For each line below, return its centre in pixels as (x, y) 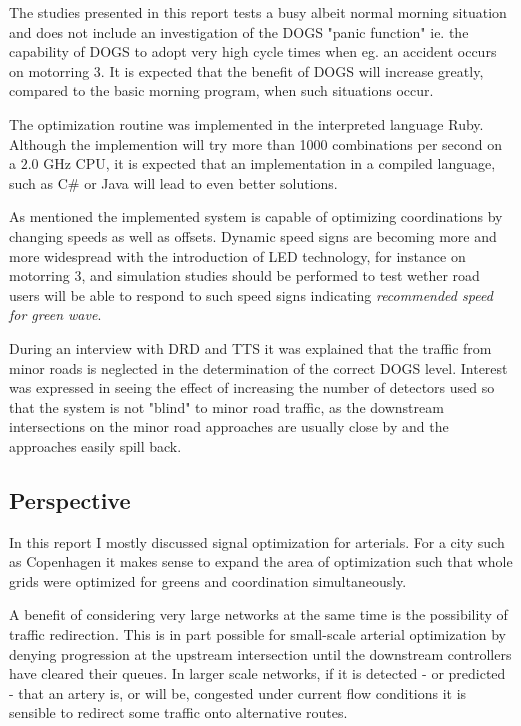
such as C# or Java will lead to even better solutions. (173, 182)
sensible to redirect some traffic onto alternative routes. (178, 712)
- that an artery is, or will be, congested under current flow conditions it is (238, 692)
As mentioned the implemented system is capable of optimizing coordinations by (256, 216)
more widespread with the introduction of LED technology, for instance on (237, 255)
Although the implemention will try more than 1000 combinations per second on (256, 143)
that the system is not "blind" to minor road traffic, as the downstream (226, 406)
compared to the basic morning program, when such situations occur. (221, 90)
